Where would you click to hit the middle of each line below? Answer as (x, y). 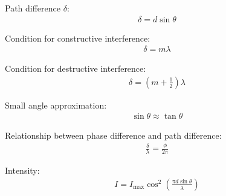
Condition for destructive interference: (76, 68)
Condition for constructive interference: (78, 38)
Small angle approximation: (56, 105)
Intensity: (22, 170)
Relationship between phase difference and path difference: (113, 135)
